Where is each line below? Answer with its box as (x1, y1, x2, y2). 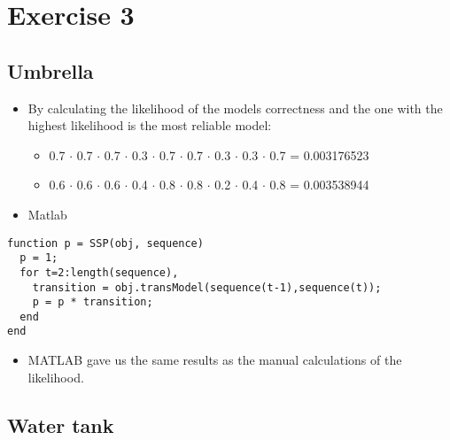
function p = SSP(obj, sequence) (7, 236, 204, 250)
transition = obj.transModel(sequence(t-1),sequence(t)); (32, 281, 382, 294)
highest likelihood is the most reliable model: (27, 116, 272, 135)
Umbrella (7, 57, 94, 84)
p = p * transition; (32, 296, 153, 309)
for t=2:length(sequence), (19, 266, 179, 279)
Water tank (7, 411, 114, 438)
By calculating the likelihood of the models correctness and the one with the (27, 98, 443, 117)
